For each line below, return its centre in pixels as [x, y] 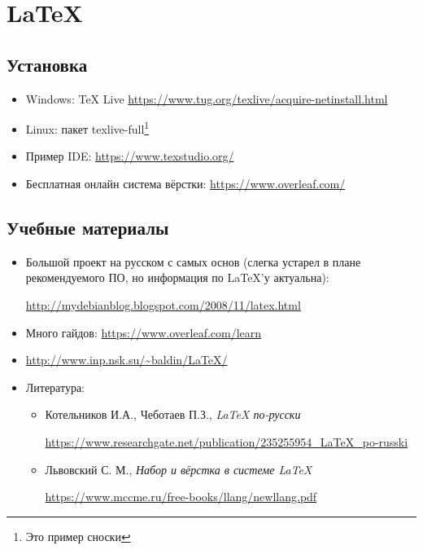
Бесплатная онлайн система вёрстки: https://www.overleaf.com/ [185, 184]
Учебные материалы [88, 227]
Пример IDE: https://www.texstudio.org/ [130, 156]
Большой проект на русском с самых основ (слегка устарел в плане [193, 261]
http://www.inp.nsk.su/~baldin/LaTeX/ [126, 360]
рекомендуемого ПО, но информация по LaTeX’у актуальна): [177, 277]
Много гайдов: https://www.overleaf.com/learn [144, 332]
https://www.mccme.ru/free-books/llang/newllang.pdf [181, 497]
